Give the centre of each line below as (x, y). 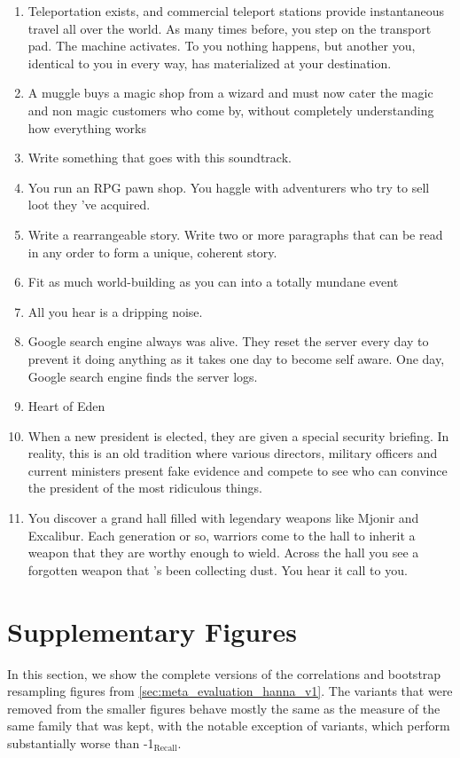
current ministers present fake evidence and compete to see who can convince (238, 470)
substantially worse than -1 (81, 742)
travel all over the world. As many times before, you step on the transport (230, 28)
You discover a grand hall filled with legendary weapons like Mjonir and (223, 518)
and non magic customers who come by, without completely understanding (231, 110)
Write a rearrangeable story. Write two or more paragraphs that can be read (235, 234)
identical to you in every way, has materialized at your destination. (210, 63)
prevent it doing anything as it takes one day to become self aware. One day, (236, 358)
